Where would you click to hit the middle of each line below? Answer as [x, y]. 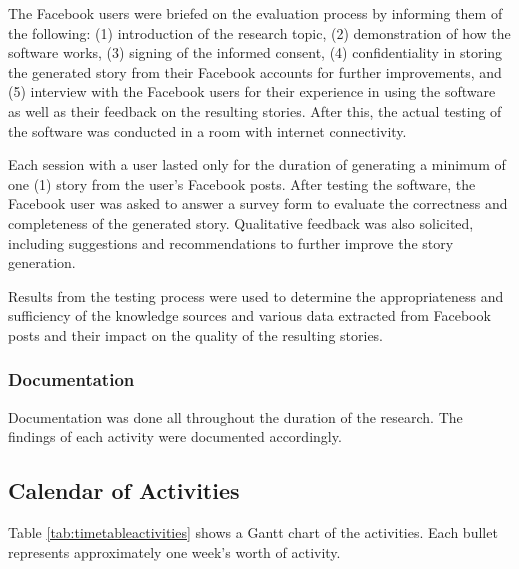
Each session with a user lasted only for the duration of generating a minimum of [257, 164]
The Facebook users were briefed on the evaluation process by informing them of [255, 13]
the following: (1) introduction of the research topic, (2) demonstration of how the [259, 32]
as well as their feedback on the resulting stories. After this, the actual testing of [255, 110]
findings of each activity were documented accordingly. [175, 436]
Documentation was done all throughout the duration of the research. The [235, 416]
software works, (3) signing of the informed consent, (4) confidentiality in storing [255, 52]
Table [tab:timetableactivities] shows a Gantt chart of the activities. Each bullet [253, 532]
